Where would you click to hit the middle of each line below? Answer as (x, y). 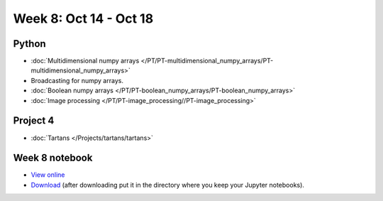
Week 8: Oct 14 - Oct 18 (83, 18)
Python (29, 44)
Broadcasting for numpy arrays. (77, 80)
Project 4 (34, 121)
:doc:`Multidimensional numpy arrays (85, 61)
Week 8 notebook (53, 158)
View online (48, 175)
